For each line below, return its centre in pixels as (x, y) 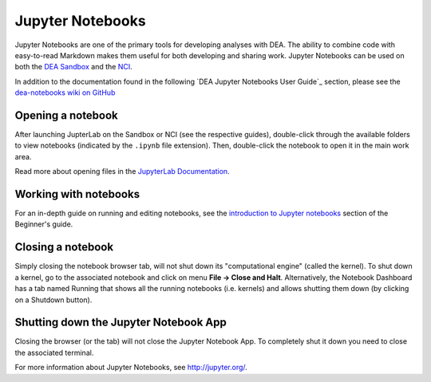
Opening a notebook (67, 115)
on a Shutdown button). (53, 300)
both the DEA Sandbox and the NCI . (73, 67)
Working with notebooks (77, 194)
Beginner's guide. (44, 224)
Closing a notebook (64, 247)
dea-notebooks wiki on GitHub (65, 93)
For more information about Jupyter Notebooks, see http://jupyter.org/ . (131, 368)
